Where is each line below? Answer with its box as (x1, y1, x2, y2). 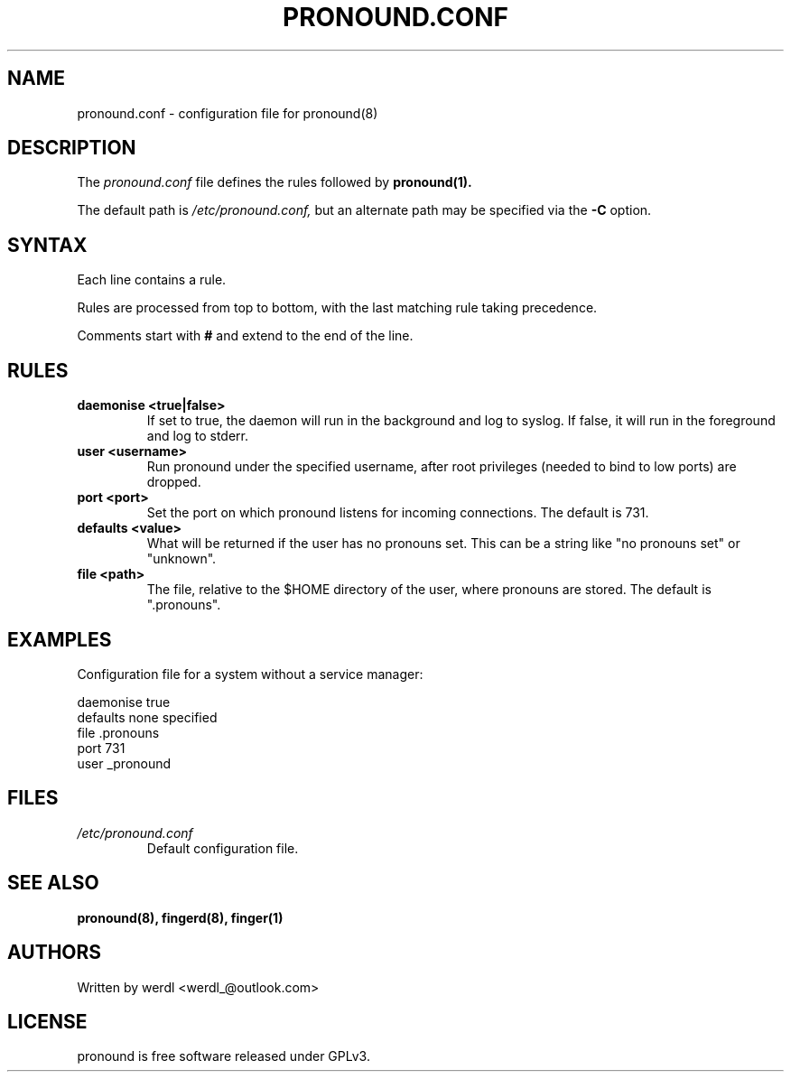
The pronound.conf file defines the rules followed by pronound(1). (77, 174, 472, 191)
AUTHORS (7, 941, 102, 964)
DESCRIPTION (7, 136, 136, 160)
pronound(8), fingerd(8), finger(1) (77, 909, 284, 926)
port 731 (77, 739, 126, 756)
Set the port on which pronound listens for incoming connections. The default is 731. (146, 505, 649, 521)
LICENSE (7, 1009, 88, 1033)
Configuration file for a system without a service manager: (77, 665, 423, 682)
